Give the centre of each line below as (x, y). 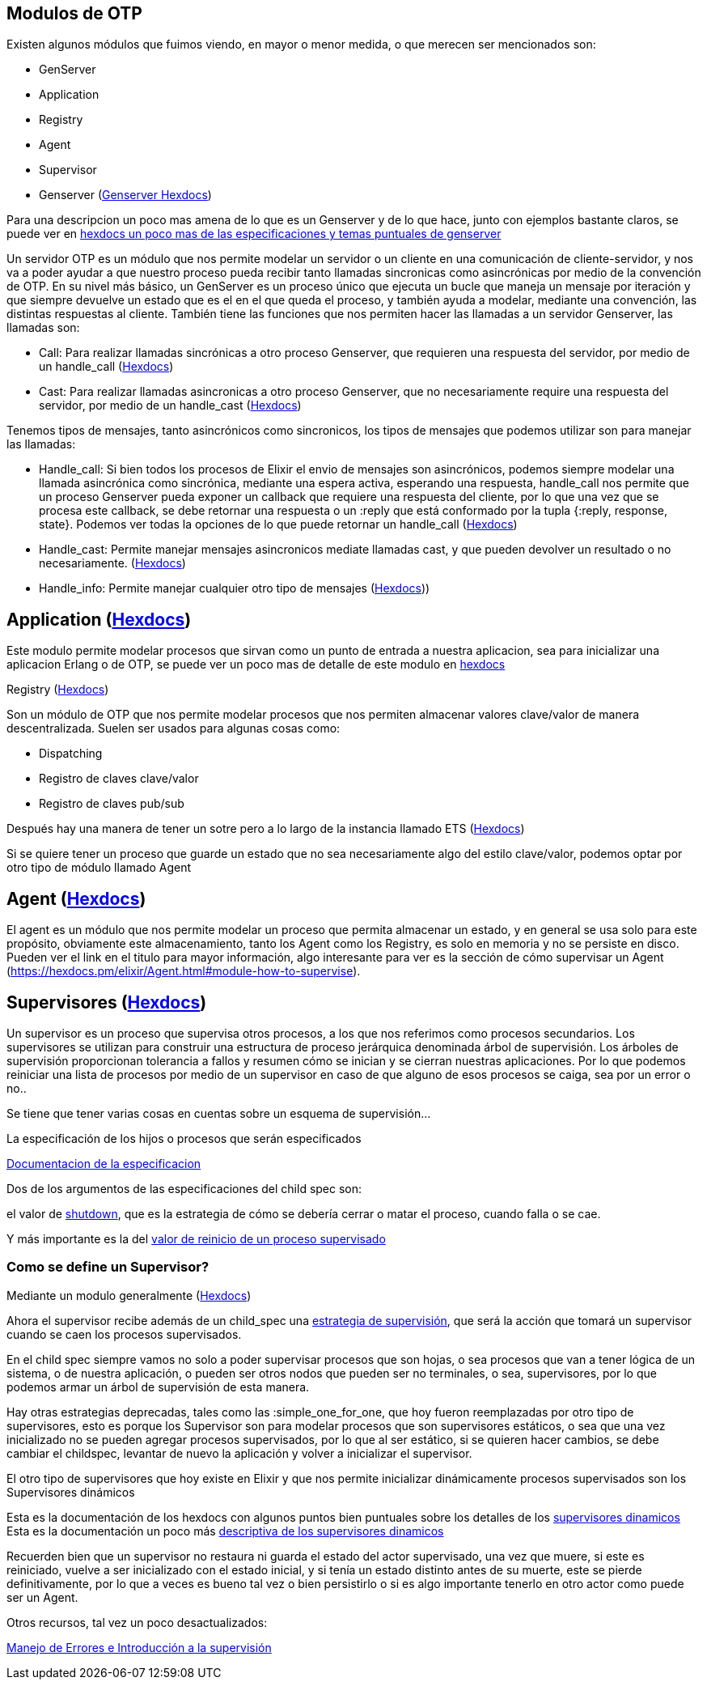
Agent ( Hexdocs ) (76, 898)
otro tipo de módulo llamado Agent (99, 868)
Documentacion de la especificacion (104, 1163)
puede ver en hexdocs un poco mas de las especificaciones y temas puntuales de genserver (254, 234)
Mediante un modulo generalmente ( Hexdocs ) (129, 1295)
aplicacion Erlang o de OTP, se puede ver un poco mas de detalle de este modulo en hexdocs (256, 665)
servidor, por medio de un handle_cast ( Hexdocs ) (170, 406)
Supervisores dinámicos (71, 1492)
